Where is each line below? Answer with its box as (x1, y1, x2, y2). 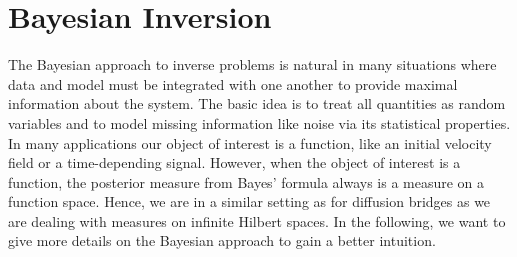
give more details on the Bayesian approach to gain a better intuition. (8, 230, 436, 251)
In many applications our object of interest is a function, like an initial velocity (8, 132, 492, 153)
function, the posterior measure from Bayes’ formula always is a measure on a (8, 171, 485, 192)
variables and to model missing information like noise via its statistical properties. (8, 112, 511, 133)
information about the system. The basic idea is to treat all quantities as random (8, 93, 506, 114)
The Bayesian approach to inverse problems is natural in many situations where (8, 54, 497, 75)
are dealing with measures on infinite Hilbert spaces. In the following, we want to (8, 210, 506, 231)
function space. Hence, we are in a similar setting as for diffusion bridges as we (8, 191, 491, 212)
